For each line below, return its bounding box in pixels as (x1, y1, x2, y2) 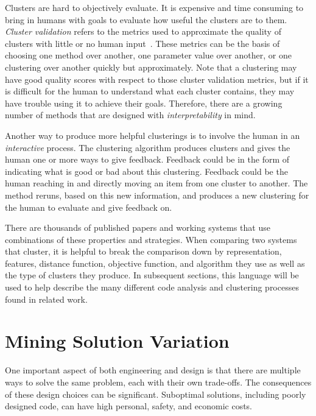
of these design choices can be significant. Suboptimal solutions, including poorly (5, 387, 306, 400)
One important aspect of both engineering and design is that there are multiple (5, 364, 301, 376)
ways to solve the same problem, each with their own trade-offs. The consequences (5, 375, 312, 388)
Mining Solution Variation (5, 328, 230, 353)
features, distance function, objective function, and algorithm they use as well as (5, 256, 305, 269)
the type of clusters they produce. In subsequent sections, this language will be (5, 269, 299, 281)
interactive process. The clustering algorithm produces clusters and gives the (5, 141, 290, 153)
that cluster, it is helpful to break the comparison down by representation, (5, 245, 282, 258)
